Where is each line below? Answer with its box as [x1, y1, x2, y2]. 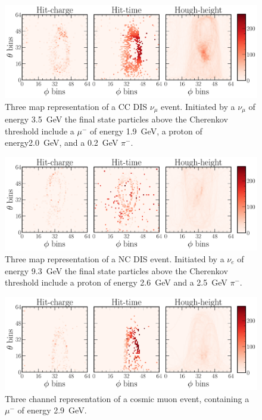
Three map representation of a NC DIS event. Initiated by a [5, 252, 224, 265]
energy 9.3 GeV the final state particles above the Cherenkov [5, 264, 228, 277]
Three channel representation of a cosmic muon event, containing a [5, 392, 249, 404]
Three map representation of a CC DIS [5, 100, 148, 112]
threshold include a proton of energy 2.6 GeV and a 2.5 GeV [5, 276, 227, 289]
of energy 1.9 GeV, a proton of [89, 124, 202, 137]
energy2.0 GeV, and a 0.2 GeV [5, 136, 118, 149]
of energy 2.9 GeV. [17, 404, 87, 416]
